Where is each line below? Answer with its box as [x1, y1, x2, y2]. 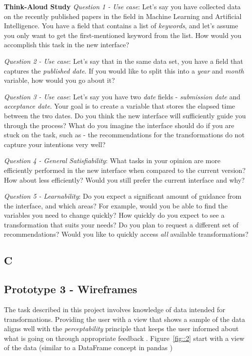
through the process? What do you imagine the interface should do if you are [4, 120, 234, 130]
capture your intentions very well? [4, 139, 106, 149]
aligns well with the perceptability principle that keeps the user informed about [4, 323, 239, 334]
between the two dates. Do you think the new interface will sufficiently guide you [4, 110, 246, 120]
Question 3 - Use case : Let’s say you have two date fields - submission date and [4, 91, 240, 101]
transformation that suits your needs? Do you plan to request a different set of [4, 219, 239, 229]
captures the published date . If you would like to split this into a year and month [4, 65, 244, 75]
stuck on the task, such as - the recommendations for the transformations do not [4, 130, 245, 140]
